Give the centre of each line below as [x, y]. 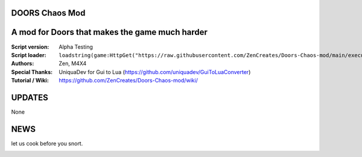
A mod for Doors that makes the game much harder [110, 32]
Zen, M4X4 [73, 64]
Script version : [30, 47]
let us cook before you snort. [47, 143]
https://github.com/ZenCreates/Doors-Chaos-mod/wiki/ [129, 81]
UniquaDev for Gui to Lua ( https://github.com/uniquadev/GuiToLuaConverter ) [155, 72]
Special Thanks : [32, 72]
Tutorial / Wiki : [30, 81]
